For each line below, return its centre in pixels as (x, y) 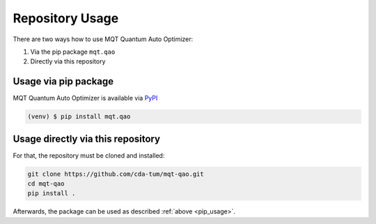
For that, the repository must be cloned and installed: (89, 155)
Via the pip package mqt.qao (73, 52)
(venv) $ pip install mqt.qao (79, 117)
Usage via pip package (63, 81)
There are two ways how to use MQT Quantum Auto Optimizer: (103, 39)
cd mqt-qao (46, 184)
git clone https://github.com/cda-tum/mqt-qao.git (116, 174)
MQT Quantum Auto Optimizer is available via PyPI (85, 98)
